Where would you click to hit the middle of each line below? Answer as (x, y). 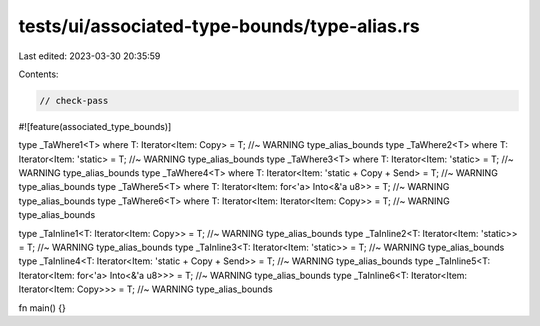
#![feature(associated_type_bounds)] (95, 126)
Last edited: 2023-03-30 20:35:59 (89, 56)
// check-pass (74, 100)
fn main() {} (42, 307)
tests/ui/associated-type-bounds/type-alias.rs (219, 26)
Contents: (38, 74)
